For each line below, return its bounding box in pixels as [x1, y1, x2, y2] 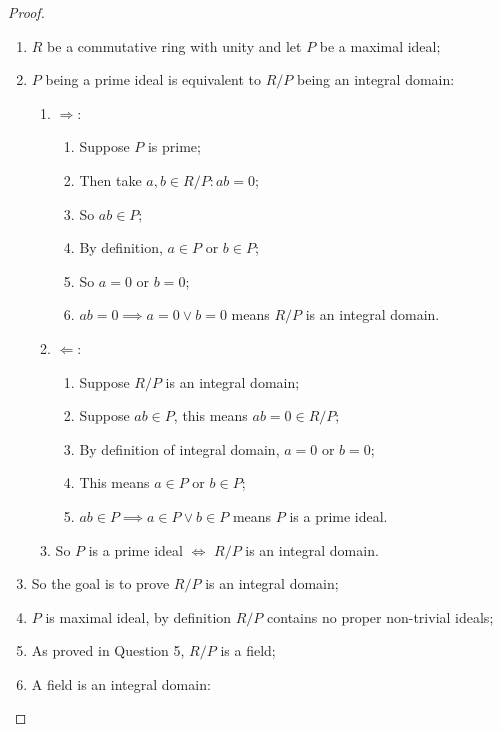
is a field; [220, 640, 276, 661]
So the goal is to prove [31, 573, 170, 594]
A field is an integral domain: [31, 673, 211, 694]
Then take [79, 169, 142, 190]
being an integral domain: [296, 69, 455, 90]
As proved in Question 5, [31, 640, 185, 661]
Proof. [8, 2, 45, 22]
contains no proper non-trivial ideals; [267, 606, 494, 627]
